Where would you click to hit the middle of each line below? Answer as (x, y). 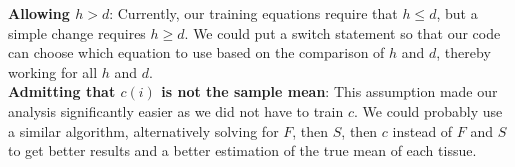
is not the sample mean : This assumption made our (329, 91)
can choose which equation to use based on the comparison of (196, 52)
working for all (53, 71)
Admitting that (62, 91)
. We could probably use (428, 110)
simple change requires (77, 32)
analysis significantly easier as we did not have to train (176, 110)
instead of (422, 130)
